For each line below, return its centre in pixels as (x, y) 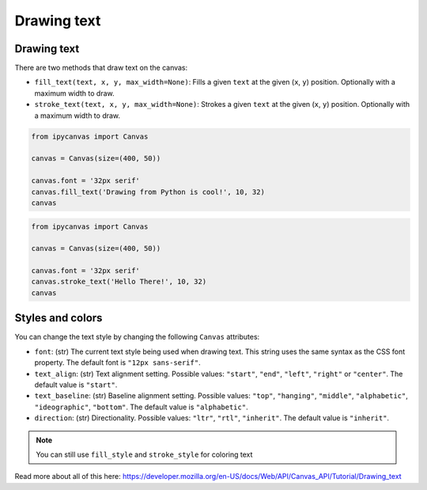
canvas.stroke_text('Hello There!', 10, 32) (119, 282)
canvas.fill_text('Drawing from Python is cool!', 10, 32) (148, 192)
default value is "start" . (76, 385)
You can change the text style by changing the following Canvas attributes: (137, 337)
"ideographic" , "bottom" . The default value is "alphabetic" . (141, 407)
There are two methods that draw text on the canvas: (101, 68)
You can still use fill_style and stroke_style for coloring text (144, 454)
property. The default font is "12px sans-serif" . (117, 363)
